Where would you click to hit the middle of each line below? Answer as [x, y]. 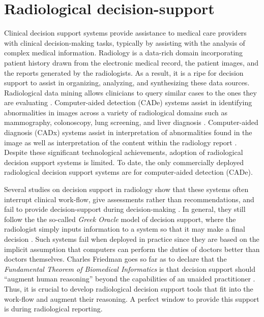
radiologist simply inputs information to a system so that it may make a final [125, 229]
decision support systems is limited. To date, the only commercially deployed [124, 162]
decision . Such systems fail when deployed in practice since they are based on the [132, 239]
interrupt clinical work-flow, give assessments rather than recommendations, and [129, 199]
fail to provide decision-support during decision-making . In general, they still [125, 209]
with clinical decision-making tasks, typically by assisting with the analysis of [125, 42]
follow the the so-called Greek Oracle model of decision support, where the [120, 219]
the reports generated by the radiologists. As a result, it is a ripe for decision [124, 72]
